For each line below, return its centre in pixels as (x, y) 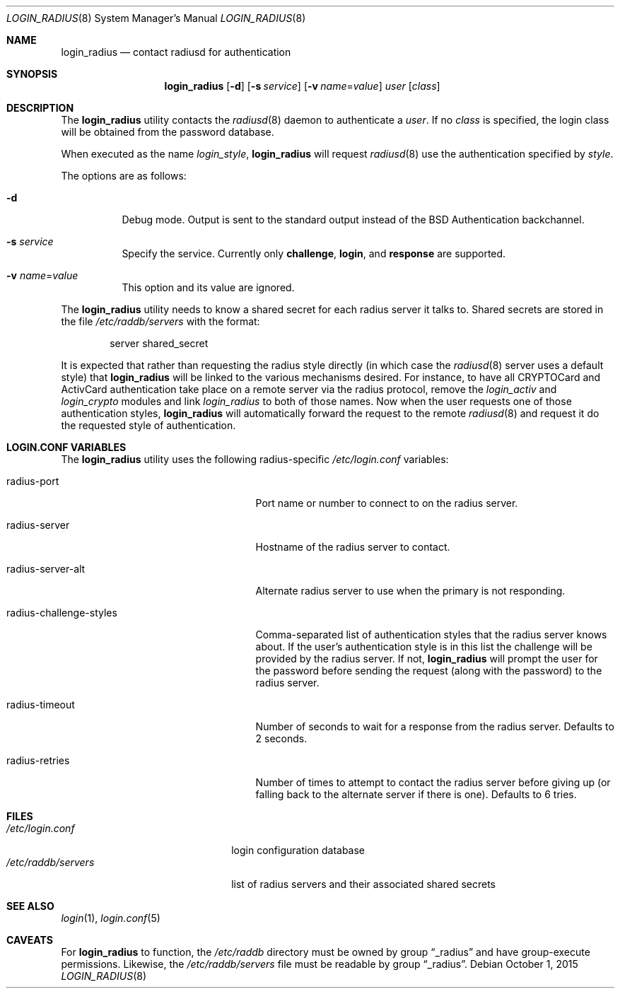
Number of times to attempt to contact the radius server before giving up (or (433, 782)
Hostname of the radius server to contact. (353, 547)
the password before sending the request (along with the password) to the (429, 671)
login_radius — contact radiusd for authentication (176, 52)
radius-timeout (41, 704)
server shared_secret (159, 343)
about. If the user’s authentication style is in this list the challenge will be (424, 647)
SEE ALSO (30, 906)
